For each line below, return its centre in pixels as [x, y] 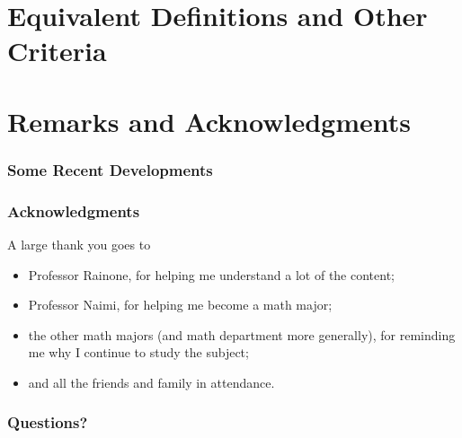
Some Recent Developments [110, 169]
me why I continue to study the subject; [138, 352]
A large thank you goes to [79, 244]
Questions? [48, 422]
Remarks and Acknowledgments [209, 121]
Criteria [57, 51]
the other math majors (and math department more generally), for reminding [242, 334]
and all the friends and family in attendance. [151, 382]
